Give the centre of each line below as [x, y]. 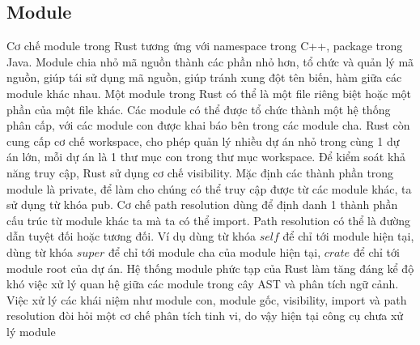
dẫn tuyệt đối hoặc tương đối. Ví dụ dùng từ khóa [132, 236]
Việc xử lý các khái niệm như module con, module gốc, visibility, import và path [207, 299]
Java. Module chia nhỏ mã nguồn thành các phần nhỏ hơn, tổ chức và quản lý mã [210, 61]
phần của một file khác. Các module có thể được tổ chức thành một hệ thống [199, 109]
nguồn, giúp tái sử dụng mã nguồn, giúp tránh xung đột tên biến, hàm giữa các [204, 77]
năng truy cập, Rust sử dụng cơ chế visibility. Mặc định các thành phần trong [200, 172]
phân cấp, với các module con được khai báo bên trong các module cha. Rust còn [208, 125]
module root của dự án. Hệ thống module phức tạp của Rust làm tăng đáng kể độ [210, 268]
